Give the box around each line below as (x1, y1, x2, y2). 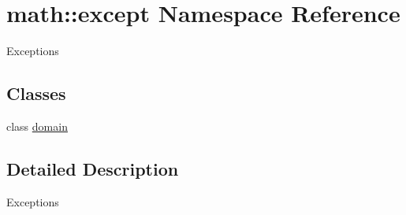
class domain (6, 117, 68, 134)
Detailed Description (6, 156, 179, 180)
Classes (6, 81, 66, 106)
